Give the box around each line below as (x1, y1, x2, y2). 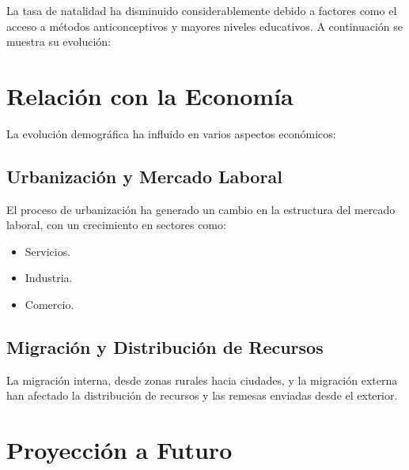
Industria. (25, 269, 73, 286)
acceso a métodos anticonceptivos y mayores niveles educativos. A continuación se (6, 17, 403, 34)
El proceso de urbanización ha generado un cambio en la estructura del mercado (6, 201, 396, 217)
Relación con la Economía (6, 79, 293, 111)
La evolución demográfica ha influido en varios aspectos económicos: (6, 125, 336, 141)
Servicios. (25, 243, 71, 259)
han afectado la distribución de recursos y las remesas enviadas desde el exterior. (6, 387, 398, 404)
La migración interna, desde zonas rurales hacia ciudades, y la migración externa (6, 371, 398, 388)
